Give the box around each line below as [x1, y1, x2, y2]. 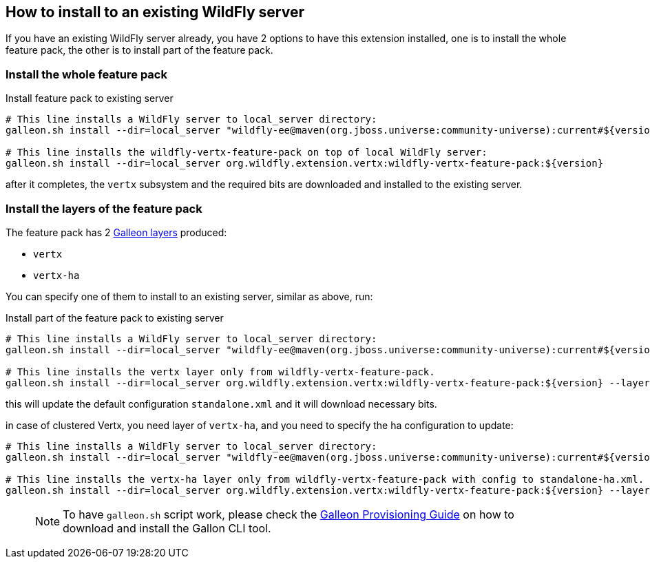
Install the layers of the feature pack [6, 201, 202, 216]
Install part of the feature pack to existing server [6, 311, 224, 324]
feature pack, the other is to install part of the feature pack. [6, 44, 273, 56]
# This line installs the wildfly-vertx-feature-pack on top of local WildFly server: [6, 147, 488, 158]
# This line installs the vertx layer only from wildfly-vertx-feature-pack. [6, 366, 435, 377]
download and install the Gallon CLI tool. [63, 521, 271, 535]
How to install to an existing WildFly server [6, 3, 304, 21]
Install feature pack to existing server [6, 92, 174, 105]
